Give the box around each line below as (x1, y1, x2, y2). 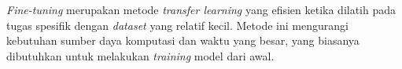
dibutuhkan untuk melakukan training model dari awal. (6, 47, 275, 64)
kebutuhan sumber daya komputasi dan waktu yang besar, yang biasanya (6, 32, 360, 49)
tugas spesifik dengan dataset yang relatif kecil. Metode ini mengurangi (6, 16, 349, 33)
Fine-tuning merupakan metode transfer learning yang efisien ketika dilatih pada (6, 2, 396, 17)
